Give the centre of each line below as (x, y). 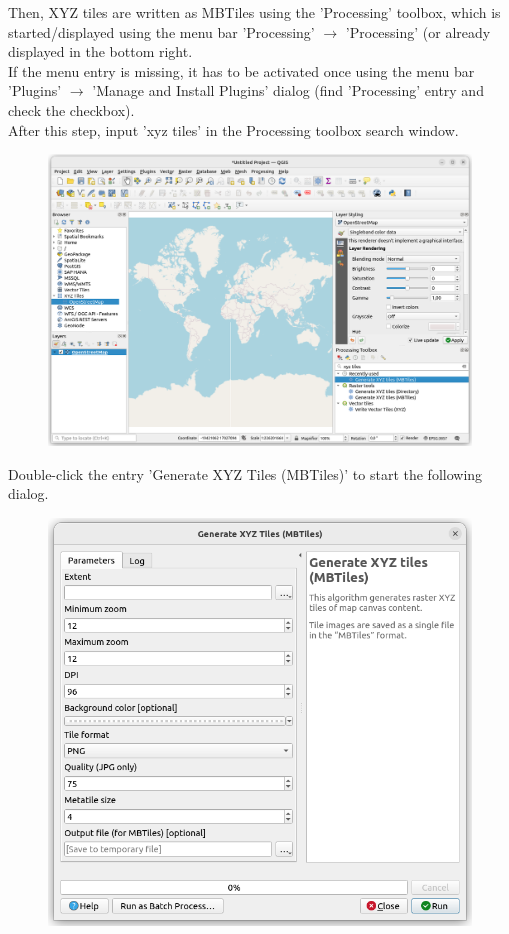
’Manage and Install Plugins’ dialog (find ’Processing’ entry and (288, 90)
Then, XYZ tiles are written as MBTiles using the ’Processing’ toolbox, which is (254, 12)
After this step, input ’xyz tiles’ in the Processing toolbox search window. (233, 129)
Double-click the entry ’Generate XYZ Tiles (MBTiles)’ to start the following (245, 473)
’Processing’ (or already (418, 31)
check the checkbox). (71, 109)
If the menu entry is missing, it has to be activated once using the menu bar (241, 70)
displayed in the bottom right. (100, 51)
